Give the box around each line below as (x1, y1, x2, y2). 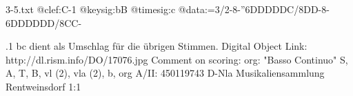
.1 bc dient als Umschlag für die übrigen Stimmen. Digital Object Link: (6, 39, 307, 53)
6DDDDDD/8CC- (6, 15, 82, 30)
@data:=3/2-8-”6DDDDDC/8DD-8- (178, 2, 330, 16)
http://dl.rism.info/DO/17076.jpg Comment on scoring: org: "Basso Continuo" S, (6, 52, 348, 66)
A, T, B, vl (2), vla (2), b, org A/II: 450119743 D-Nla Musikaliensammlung (6, 66, 325, 80)
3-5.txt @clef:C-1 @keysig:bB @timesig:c (6, 2, 176, 16)
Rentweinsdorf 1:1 (6, 79, 81, 93)
